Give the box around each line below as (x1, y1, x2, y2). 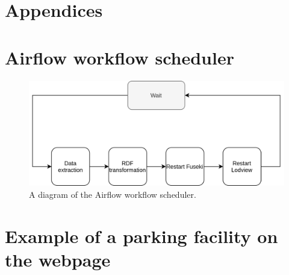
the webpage (5, 247, 111, 271)
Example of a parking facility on (5, 223, 278, 248)
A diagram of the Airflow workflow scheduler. (29, 188, 196, 200)
